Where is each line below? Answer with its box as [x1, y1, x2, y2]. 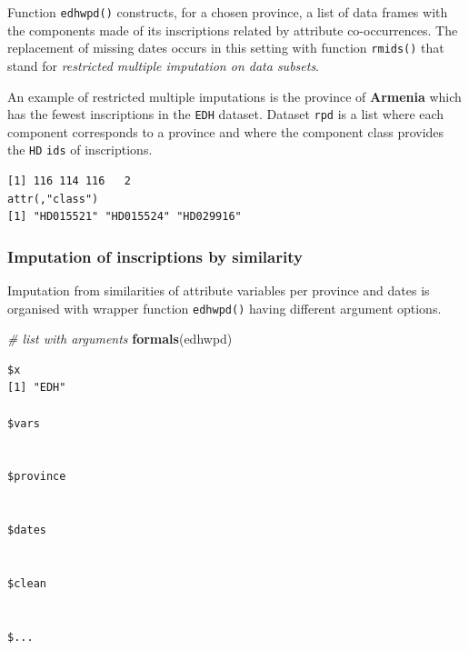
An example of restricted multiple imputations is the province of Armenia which [7, 86, 462, 105]
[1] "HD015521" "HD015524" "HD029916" [7, 210, 242, 224]
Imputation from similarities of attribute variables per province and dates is [7, 281, 430, 299]
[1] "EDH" [7, 381, 66, 395]
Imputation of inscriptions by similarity [7, 245, 303, 267]
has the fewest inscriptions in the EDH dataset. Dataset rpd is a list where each [7, 105, 444, 124]
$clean [7, 576, 46, 590]
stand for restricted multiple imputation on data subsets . [7, 55, 320, 75]
